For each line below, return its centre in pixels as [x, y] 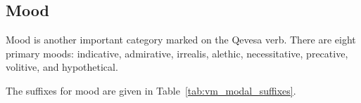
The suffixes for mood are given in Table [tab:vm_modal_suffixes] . [151, 90]
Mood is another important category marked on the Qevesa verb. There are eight [181, 40]
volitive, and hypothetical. [62, 67]
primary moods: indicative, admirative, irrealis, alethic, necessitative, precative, [177, 53]
